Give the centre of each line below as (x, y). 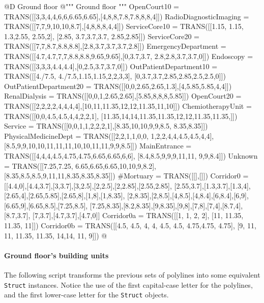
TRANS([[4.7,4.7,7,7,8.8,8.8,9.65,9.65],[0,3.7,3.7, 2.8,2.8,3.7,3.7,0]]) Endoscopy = (129, 56)
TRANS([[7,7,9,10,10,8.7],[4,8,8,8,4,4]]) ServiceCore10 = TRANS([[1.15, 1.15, (124, 26)
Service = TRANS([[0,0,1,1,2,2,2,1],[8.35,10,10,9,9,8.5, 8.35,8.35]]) (106, 126)
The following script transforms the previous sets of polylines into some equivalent (132, 275)
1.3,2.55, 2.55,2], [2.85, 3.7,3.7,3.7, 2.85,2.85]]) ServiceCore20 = (102, 36)
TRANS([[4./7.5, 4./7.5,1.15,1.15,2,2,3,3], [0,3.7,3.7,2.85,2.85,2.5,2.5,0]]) (115, 76)
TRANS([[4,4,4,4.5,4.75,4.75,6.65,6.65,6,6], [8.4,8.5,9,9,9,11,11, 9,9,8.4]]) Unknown (131, 155)
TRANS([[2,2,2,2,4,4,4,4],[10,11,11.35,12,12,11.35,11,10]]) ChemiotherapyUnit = (128, 105)
